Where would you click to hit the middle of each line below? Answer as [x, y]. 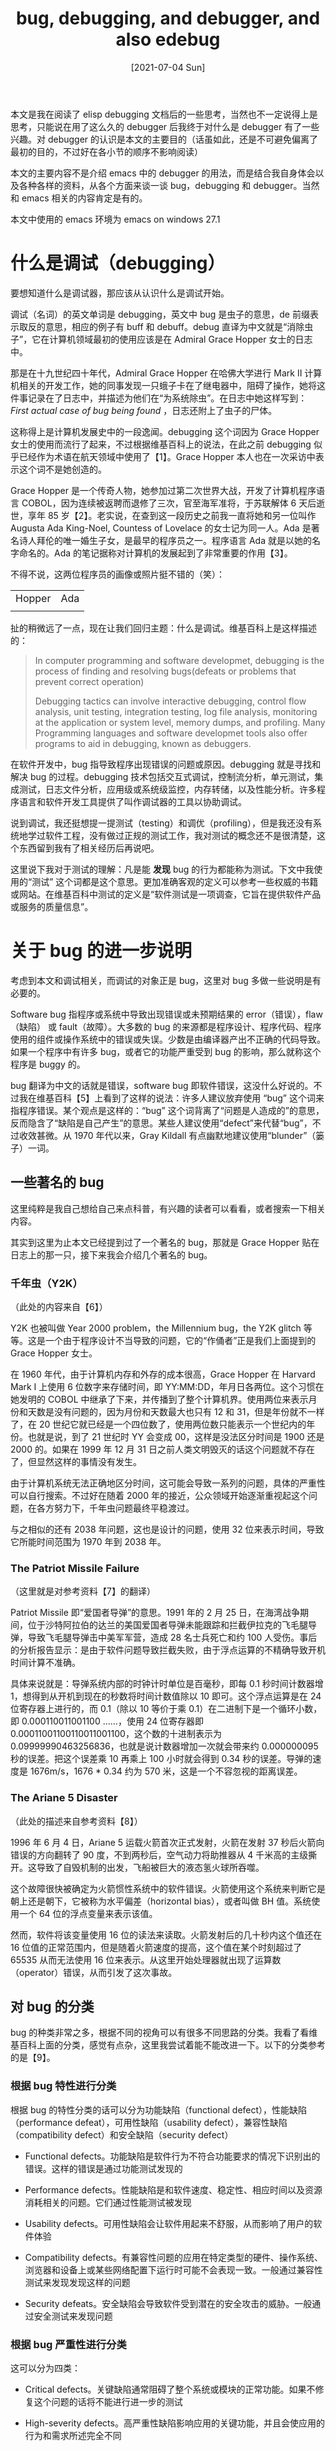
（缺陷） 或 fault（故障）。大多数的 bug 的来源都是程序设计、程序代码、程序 [166, 1026]
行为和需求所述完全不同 [73, 2435]
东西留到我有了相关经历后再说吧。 [89, 848]
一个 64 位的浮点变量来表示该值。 [88, 1913]
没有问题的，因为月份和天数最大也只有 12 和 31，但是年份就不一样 [189, 1411]
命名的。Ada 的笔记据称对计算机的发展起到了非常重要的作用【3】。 [155, 553]
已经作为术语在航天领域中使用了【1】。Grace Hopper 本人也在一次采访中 [167, 456]
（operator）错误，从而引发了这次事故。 [94, 1972]
